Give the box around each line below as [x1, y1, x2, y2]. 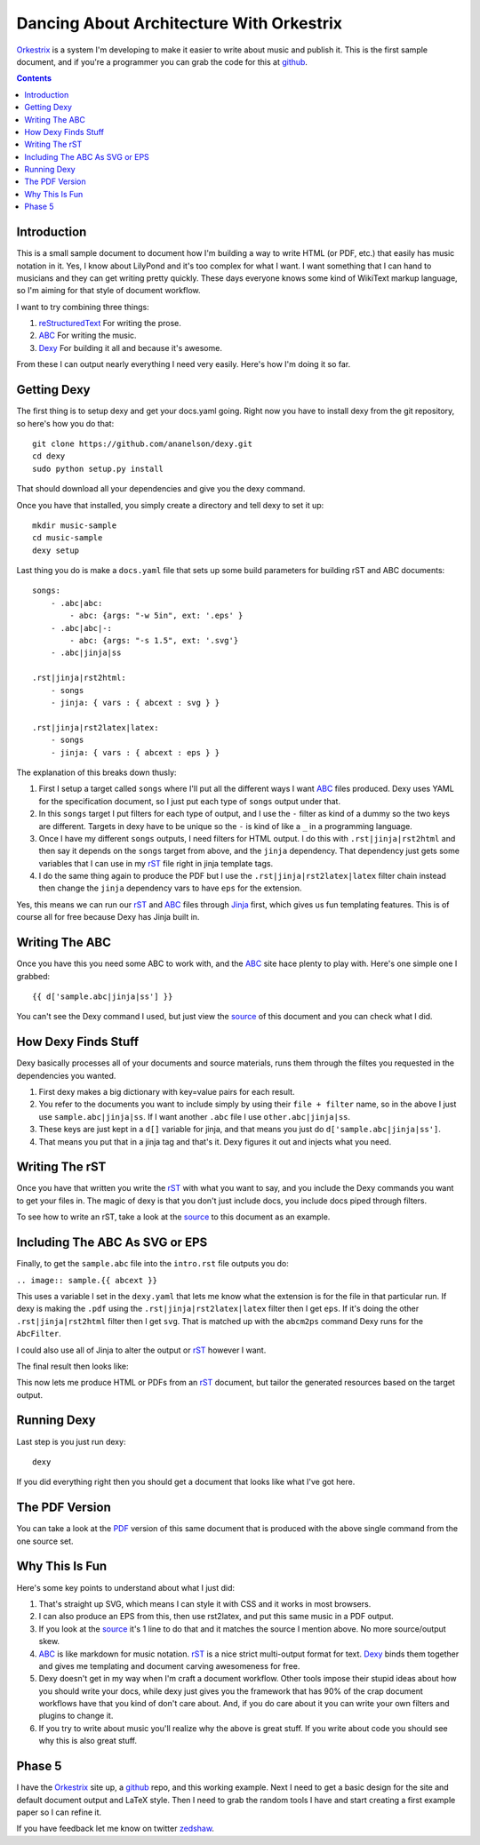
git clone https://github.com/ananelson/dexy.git [32, 438, 253, 449]
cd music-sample [32, 533, 103, 543]
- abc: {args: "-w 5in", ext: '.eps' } [69, 611, 244, 621]
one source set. [16, 1536, 75, 1546]
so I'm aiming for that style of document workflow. [16, 285, 201, 296]
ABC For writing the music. [38, 330, 137, 341]
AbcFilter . [16, 1329, 61, 1339]
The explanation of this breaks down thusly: [16, 767, 177, 778]
